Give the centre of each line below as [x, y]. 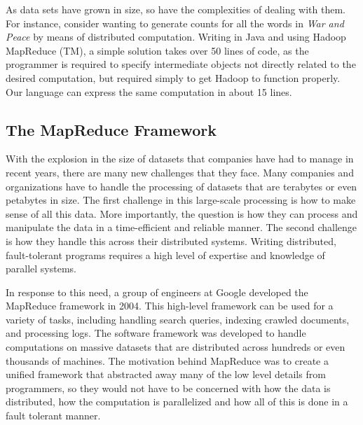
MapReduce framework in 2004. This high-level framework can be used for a [170, 306]
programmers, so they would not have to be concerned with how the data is [168, 388]
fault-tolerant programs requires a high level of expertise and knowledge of [165, 255]
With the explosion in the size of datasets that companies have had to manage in [180, 159]
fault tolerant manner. [53, 416]
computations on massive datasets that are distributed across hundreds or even [176, 347]
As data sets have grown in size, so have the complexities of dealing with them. [176, 9]
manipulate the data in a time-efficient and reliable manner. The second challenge [181, 227]
